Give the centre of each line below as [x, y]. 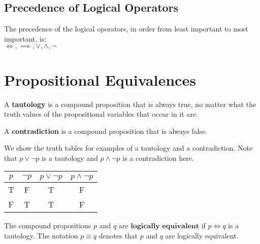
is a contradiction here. [158, 158]
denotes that [118, 236]
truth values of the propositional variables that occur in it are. [101, 114]
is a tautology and [70, 158]
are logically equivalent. [202, 236]
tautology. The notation [41, 236]
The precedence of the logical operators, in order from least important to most [126, 29]
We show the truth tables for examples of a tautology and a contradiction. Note [128, 148]
